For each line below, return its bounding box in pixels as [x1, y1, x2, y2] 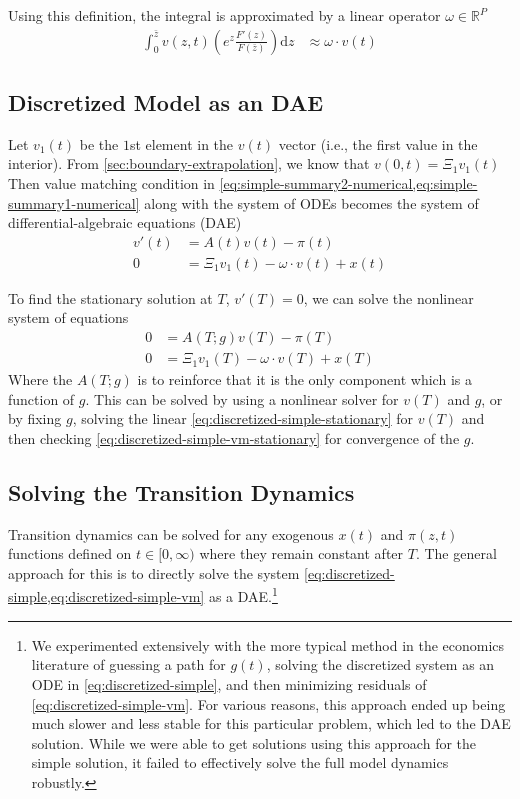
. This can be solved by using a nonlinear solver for [85, 388, 399, 409]
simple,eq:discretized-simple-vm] [8, 586, 205, 607]
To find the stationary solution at [8, 287, 213, 308]
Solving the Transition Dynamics [8, 476, 355, 507]
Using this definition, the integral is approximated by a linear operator [8, 5, 441, 25]
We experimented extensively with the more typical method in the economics [31, 634, 505, 655]
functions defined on [8, 543, 132, 564]
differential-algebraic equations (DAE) [8, 212, 242, 233]
